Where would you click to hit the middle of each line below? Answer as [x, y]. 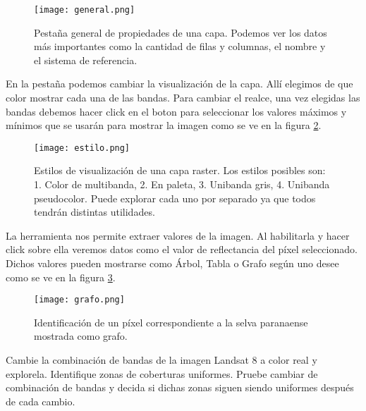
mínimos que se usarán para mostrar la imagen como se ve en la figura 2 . [164, 125]
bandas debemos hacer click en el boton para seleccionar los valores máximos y [176, 111]
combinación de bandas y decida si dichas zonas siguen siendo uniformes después [180, 387]
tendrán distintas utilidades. [94, 212]
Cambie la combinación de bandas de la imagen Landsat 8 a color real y [161, 360]
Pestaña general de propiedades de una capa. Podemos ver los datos [181, 32]
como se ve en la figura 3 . [61, 277]
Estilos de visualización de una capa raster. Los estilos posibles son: [180, 170]
